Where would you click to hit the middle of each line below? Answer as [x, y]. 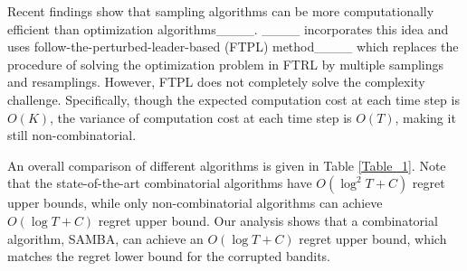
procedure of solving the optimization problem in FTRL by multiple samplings [226, 64]
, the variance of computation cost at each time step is [201, 117]
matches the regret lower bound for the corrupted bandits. [169, 256]
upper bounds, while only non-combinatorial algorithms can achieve [195, 203]
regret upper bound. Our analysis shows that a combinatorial [268, 220]
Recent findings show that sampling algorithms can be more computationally [221, 11]
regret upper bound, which [373, 238]
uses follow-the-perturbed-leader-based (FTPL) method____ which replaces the [233, 47]
